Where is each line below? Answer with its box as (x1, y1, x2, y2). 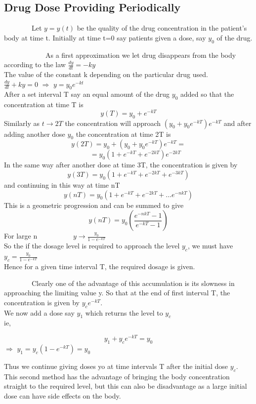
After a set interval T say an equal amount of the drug (4, 89, 170, 99)
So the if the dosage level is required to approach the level (4, 241, 180, 251)
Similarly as (4, 118, 40, 128)
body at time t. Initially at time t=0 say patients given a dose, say (4, 32, 206, 42)
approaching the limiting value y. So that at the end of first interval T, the (4, 287, 230, 298)
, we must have (187, 241, 233, 251)
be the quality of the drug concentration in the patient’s (77, 23, 247, 33)
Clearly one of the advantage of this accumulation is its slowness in (31, 278, 235, 288)
